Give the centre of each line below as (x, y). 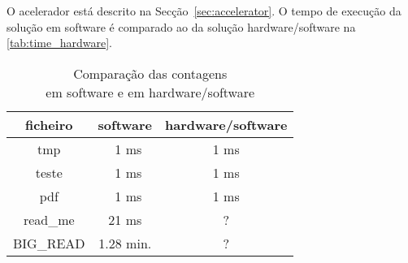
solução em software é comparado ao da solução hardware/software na (181, 26)
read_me (49, 219)
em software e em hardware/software (150, 92)
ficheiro (49, 124)
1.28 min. (125, 243)
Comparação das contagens (150, 73)
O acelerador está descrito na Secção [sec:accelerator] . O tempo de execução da (204, 11)
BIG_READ (49, 243)
